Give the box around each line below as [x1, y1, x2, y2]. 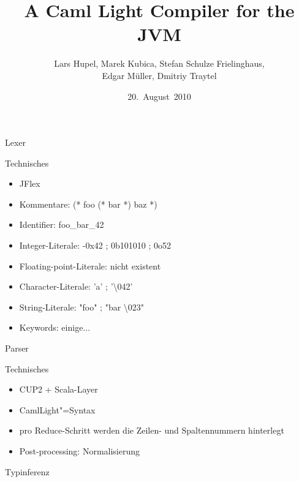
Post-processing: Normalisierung [19, 445, 140, 457]
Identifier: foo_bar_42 [19, 218, 104, 231]
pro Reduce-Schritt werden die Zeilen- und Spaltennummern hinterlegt [19, 424, 284, 437]
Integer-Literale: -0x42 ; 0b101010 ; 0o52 [19, 239, 171, 252]
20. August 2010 [127, 89, 191, 102]
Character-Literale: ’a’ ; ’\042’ [19, 280, 133, 293]
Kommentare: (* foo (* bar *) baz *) [19, 197, 157, 210]
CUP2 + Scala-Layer [19, 383, 98, 396]
